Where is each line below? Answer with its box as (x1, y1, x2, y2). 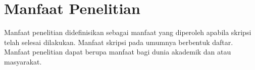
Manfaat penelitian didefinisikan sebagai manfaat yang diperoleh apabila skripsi (4, 27, 251, 37)
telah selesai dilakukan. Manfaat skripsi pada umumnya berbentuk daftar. (4, 36, 233, 47)
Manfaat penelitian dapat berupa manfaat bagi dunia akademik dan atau (4, 46, 231, 57)
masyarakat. (4, 56, 42, 66)
